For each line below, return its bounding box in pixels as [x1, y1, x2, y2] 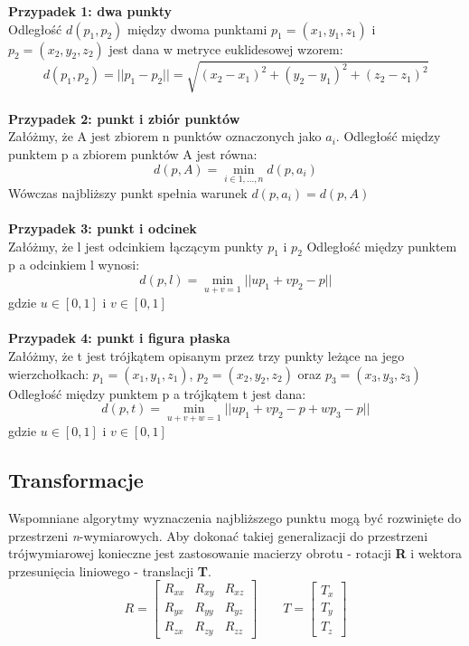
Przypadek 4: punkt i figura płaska [8, 328, 230, 347]
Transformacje [8, 466, 144, 494]
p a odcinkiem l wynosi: [8, 255, 140, 274]
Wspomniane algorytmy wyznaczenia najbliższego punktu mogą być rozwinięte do [8, 508, 462, 527]
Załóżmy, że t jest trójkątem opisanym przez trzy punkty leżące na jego [8, 346, 405, 365]
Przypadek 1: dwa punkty [8, 2, 173, 20]
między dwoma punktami [127, 19, 267, 38]
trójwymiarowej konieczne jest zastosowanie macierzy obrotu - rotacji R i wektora [8, 544, 463, 563]
